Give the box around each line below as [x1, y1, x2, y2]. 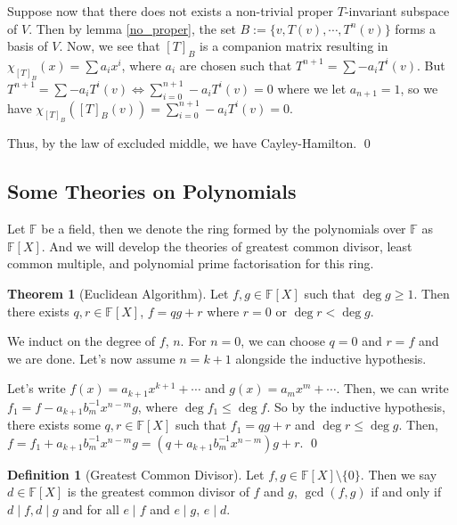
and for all [62, 500, 119, 519]
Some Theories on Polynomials [7, 177, 297, 205]
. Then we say [360, 464, 437, 483]
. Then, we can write [336, 379, 449, 398]
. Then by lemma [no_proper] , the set [29, 19, 236, 37]
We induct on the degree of [7, 332, 156, 350]
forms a [395, 19, 436, 37]
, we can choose [241, 332, 325, 350]
